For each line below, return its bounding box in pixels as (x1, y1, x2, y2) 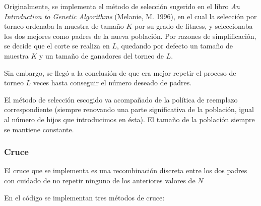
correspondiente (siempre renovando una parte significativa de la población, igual (4, 104, 254, 115)
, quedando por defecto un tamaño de (116, 40, 233, 51)
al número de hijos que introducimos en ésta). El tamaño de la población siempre (4, 114, 255, 124)
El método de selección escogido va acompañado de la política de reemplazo (4, 94, 238, 105)
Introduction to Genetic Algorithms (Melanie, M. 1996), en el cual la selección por (4, 11, 257, 21)
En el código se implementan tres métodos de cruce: (4, 192, 165, 202)
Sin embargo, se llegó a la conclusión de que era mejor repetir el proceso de (4, 67, 236, 78)
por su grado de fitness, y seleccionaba (135, 21, 253, 31)
